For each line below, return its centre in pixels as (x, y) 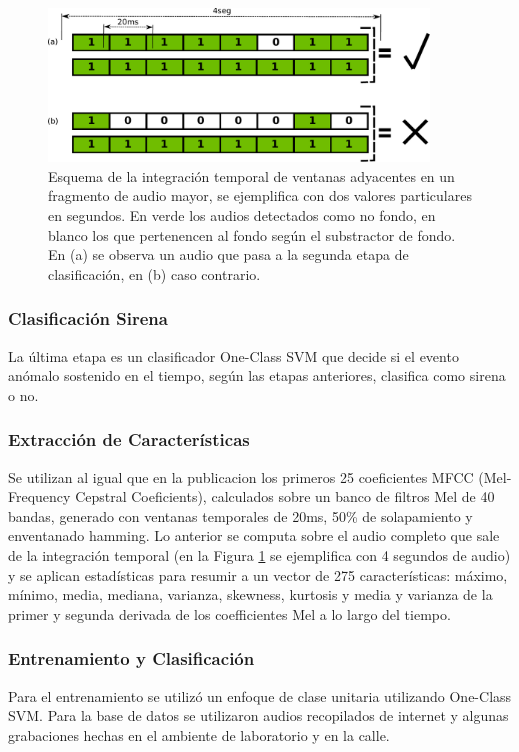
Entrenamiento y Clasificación (131, 658)
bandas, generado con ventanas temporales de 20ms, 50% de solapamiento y (240, 515)
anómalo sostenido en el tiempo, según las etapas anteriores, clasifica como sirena (257, 375)
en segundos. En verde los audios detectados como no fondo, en (242, 215)
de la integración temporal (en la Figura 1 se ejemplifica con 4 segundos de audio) (259, 555)
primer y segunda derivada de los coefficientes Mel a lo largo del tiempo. (229, 613)
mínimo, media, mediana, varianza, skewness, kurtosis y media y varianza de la (250, 594)
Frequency (39, 496)
